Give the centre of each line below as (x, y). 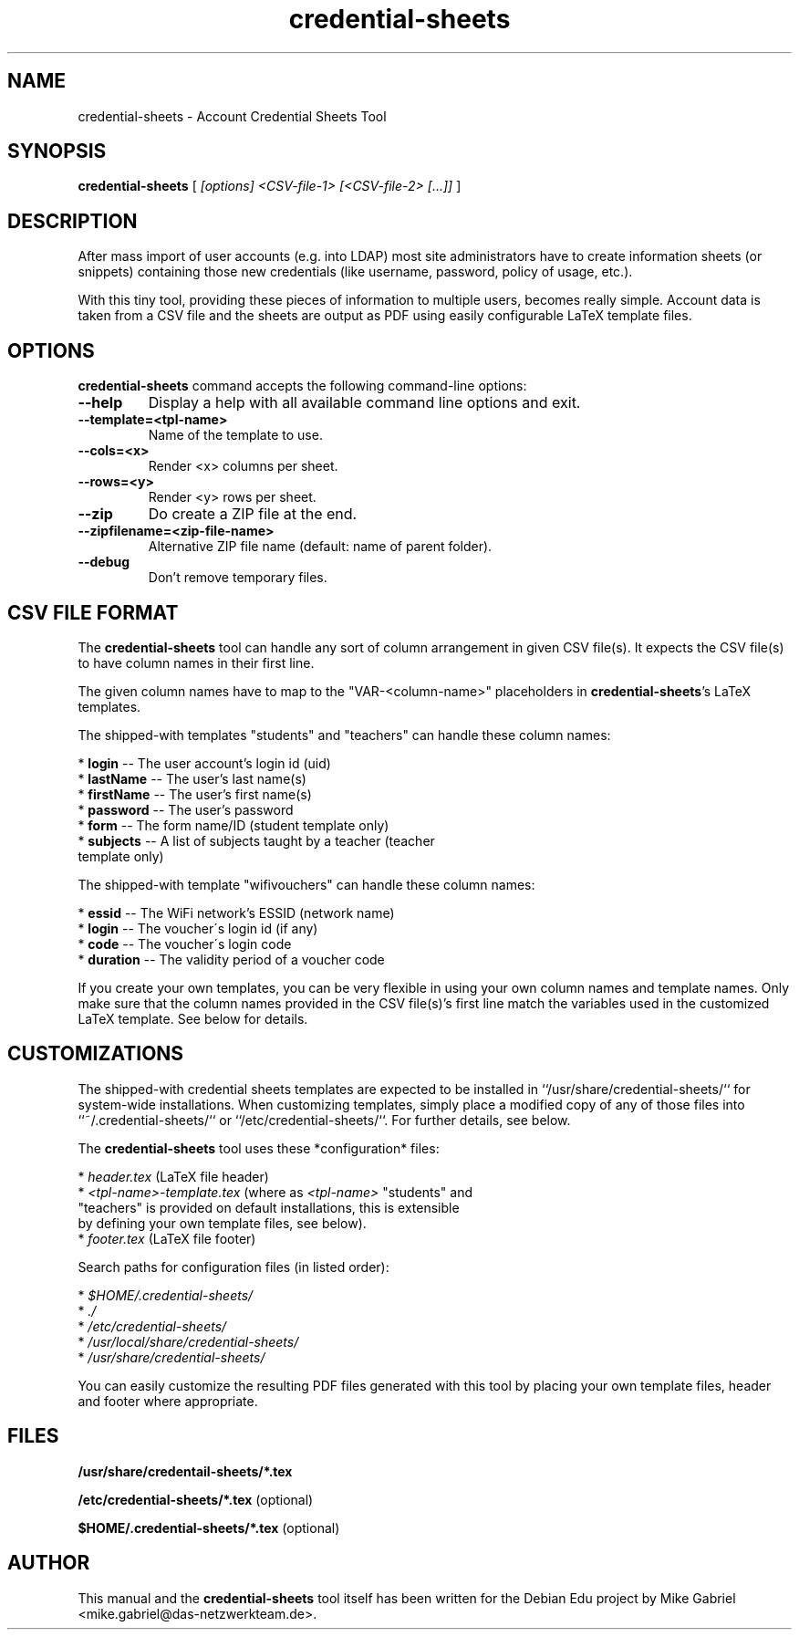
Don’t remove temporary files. (238, 578)
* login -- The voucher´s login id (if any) (198, 928)
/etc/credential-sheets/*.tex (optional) (196, 1499)
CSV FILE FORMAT (93, 612)
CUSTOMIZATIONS (96, 1054)
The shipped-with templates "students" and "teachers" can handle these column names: (344, 735)
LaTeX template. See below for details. (193, 1018)
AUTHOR (49, 1563)
